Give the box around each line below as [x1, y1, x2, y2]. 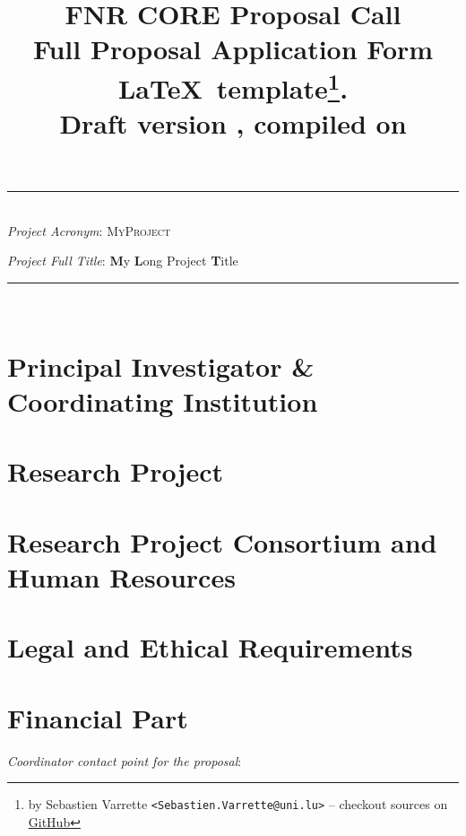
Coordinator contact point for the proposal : [7, 751, 242, 770]
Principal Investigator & [7, 347, 315, 384]
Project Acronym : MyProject [7, 221, 171, 239]
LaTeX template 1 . [117, 65, 349, 106]
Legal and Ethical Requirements [7, 629, 413, 666]
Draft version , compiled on [59, 105, 407, 142]
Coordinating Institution [7, 383, 318, 420]
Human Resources [7, 558, 236, 595]
